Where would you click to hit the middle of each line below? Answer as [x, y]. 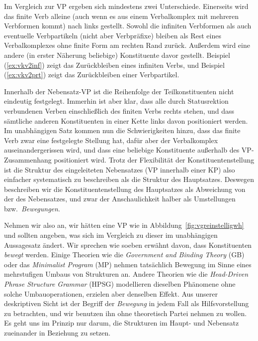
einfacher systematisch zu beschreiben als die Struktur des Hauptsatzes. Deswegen [129, 179]
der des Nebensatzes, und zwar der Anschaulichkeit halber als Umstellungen [120, 199]
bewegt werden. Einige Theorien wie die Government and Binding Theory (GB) [124, 255]
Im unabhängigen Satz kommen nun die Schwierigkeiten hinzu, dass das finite [122, 130]
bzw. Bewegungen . [32, 208]
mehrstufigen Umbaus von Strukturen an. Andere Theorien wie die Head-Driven [126, 274]
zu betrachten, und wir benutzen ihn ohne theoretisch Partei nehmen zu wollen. [126, 313]
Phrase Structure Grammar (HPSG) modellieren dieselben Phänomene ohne [120, 284]
